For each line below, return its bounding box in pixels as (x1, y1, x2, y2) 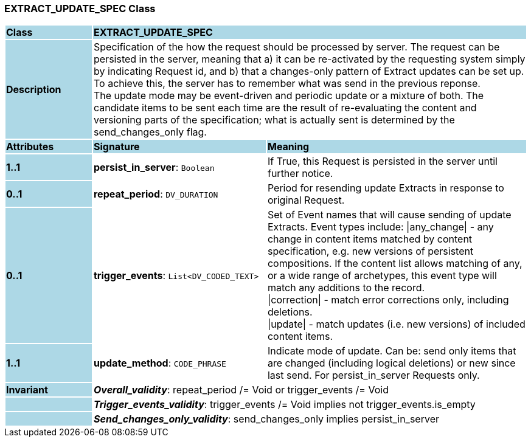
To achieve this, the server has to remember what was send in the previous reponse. (93, 77, 481, 90)
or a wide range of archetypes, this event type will (267, 269, 497, 282)
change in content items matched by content (267, 233, 473, 246)
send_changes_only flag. (93, 126, 207, 139)
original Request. (267, 194, 345, 207)
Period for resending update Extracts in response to (267, 182, 504, 195)
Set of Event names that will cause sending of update (267, 209, 512, 221)
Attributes (6, 140, 54, 153)
